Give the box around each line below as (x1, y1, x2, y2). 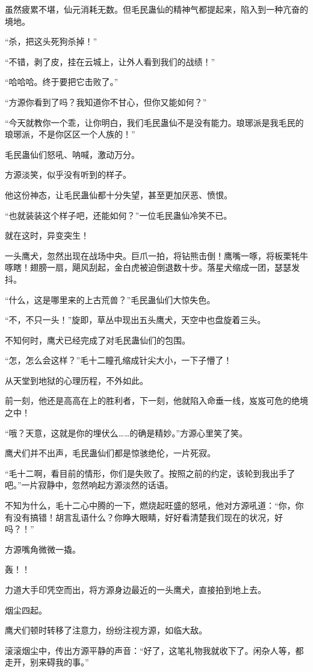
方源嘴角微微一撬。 (5, 542, 81, 555)
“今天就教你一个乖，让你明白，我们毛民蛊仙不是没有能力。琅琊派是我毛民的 (5, 116, 304, 128)
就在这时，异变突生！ (5, 229, 89, 242)
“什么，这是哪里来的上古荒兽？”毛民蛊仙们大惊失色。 (5, 293, 215, 306)
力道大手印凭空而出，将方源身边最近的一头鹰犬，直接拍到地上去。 (5, 583, 266, 595)
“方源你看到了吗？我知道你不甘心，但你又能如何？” (5, 95, 207, 108)
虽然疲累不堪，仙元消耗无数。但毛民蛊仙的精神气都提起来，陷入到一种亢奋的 (5, 3, 308, 15)
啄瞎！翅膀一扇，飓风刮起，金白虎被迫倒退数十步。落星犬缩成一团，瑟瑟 (5, 261, 291, 274)
